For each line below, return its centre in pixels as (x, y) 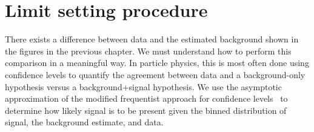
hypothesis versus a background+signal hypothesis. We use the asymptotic (143, 86)
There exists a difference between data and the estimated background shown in (152, 39)
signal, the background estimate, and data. (84, 122)
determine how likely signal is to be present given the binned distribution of (146, 110)
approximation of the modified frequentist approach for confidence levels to (146, 98)
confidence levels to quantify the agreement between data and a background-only (155, 74)
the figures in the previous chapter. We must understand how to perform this (148, 51)
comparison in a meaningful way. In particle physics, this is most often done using (157, 63)
